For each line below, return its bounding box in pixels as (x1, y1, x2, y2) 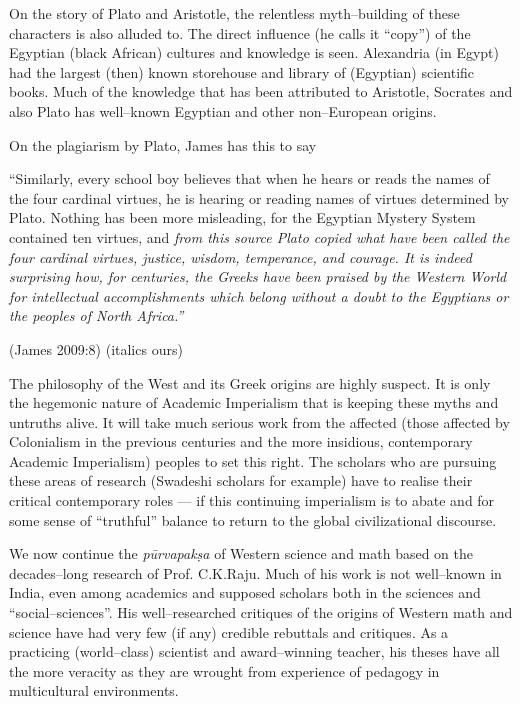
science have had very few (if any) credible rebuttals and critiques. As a (9, 621, 449, 642)
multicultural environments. (9, 680, 179, 701)
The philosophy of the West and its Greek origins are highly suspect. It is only (9, 372, 491, 393)
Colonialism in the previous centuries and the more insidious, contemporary (9, 431, 473, 452)
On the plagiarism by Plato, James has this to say (9, 134, 317, 155)
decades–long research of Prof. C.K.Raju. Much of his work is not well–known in (9, 562, 502, 583)
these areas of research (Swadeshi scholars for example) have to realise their (9, 470, 473, 491)
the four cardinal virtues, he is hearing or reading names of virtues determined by (9, 187, 509, 208)
